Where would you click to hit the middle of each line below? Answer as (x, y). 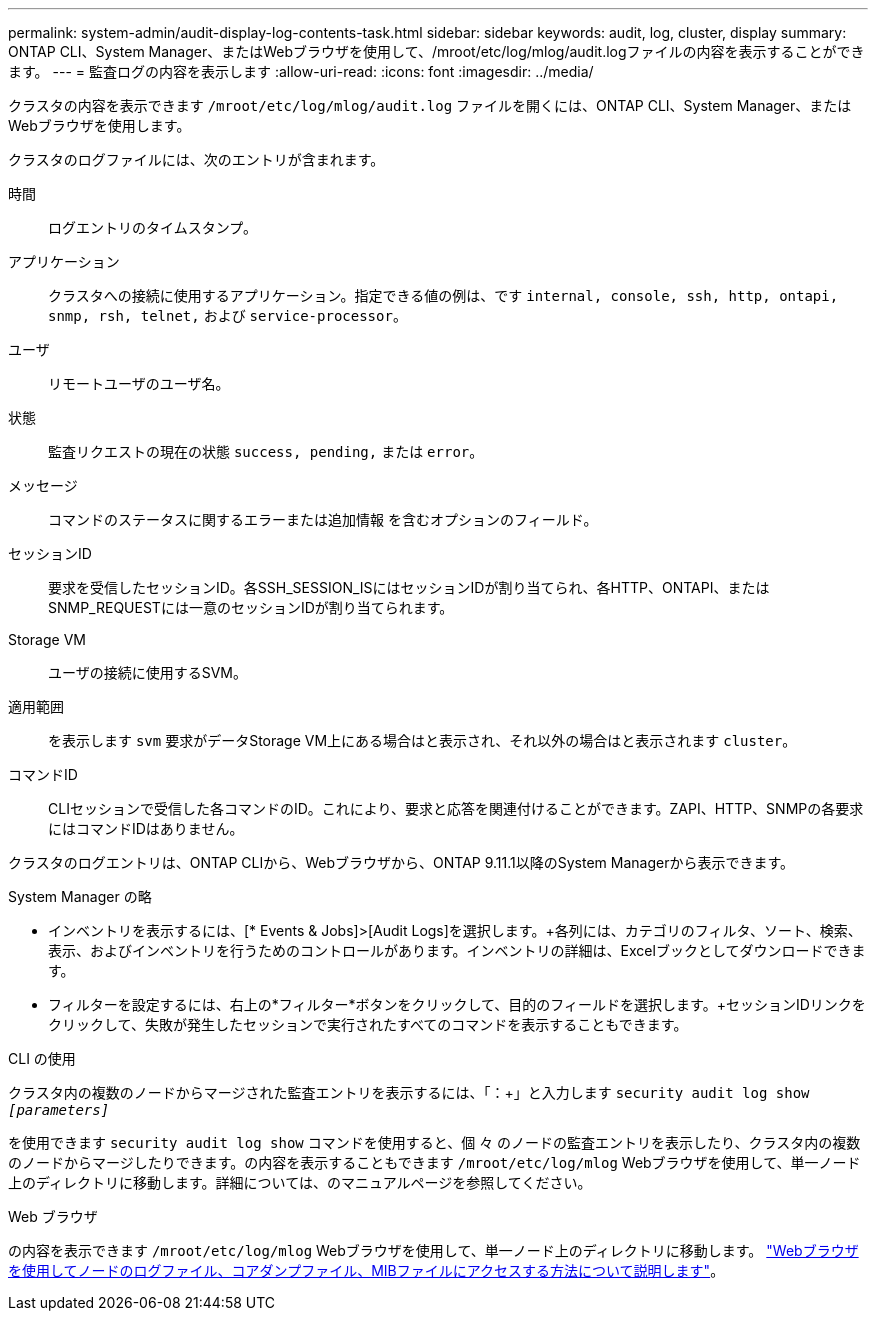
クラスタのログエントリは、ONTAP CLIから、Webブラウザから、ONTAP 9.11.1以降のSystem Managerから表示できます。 (401, 862)
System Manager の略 (80, 896)
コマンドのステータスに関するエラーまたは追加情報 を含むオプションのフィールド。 (323, 519)
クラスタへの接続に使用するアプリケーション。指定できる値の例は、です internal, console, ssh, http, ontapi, (443, 295)
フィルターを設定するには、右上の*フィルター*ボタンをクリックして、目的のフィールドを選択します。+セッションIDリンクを (457, 1004)
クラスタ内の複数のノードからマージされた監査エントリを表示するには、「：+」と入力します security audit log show (409, 1092)
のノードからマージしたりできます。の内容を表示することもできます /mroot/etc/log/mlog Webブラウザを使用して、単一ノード (434, 1162)
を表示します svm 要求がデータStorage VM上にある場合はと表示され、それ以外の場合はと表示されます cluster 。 (422, 740)
